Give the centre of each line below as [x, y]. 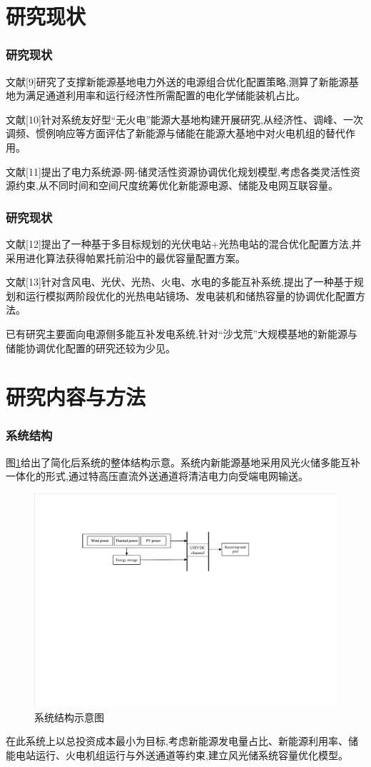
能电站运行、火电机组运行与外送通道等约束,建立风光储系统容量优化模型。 [177, 755]
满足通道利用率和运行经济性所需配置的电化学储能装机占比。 [165, 95]
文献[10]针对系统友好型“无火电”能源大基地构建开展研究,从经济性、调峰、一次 [184, 119]
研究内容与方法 [76, 397]
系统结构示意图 [69, 717]
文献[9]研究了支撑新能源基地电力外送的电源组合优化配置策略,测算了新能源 [177, 81]
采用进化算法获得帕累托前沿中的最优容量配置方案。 [126, 257]
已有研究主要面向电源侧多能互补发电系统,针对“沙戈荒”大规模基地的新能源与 [182, 333]
